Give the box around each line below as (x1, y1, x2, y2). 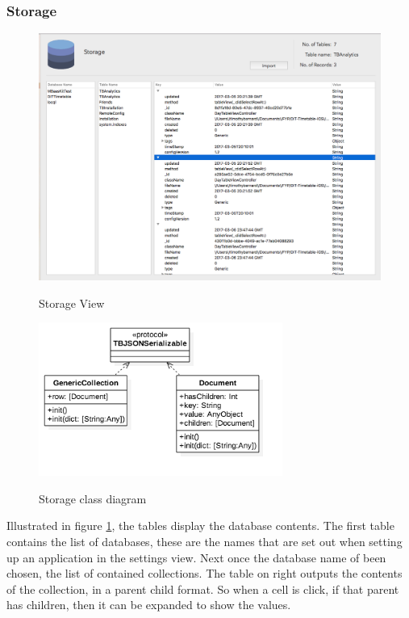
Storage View (39, 294, 105, 311)
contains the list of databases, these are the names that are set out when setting (6, 533, 403, 550)
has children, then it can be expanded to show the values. (6, 596, 291, 613)
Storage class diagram (39, 490, 147, 507)
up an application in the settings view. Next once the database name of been (6, 549, 386, 565)
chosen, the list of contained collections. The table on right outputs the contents (6, 565, 403, 582)
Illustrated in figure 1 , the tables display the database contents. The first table (6, 517, 394, 534)
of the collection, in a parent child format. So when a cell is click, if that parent (6, 580, 399, 597)
